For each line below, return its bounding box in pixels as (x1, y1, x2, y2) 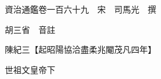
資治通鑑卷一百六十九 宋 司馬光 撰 (4, 3, 156, 15)
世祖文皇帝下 (4, 63, 55, 75)
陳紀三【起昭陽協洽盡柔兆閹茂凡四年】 (4, 43, 156, 56)
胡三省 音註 (4, 23, 55, 35)
